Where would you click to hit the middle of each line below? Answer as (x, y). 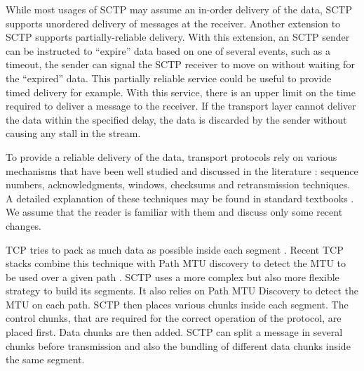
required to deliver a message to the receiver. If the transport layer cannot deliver (181, 106)
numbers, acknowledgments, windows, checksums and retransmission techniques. (178, 184)
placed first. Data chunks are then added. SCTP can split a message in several (174, 332)
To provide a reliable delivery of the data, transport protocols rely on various (171, 156)
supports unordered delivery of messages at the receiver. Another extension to (173, 23)
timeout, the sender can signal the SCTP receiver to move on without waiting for (180, 64)
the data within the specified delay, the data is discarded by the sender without (176, 119)
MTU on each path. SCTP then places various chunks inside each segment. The (177, 304)
